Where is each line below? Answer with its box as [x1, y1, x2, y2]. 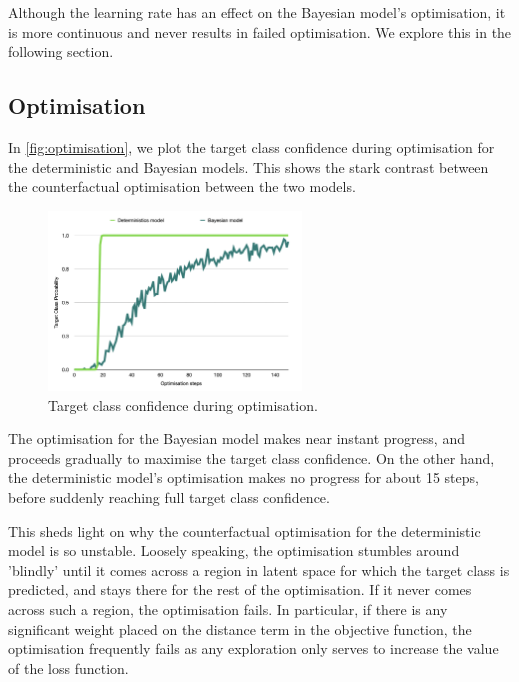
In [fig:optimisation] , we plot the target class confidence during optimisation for [8, 136, 495, 157]
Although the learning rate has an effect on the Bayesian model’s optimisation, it [8, 2, 506, 22]
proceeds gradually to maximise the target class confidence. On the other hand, [8, 447, 495, 468]
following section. [8, 41, 114, 62]
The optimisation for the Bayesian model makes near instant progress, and [8, 428, 465, 449]
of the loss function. [8, 657, 129, 678]
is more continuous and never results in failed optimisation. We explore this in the [8, 21, 512, 42]
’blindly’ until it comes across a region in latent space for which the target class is [8, 559, 510, 580]
